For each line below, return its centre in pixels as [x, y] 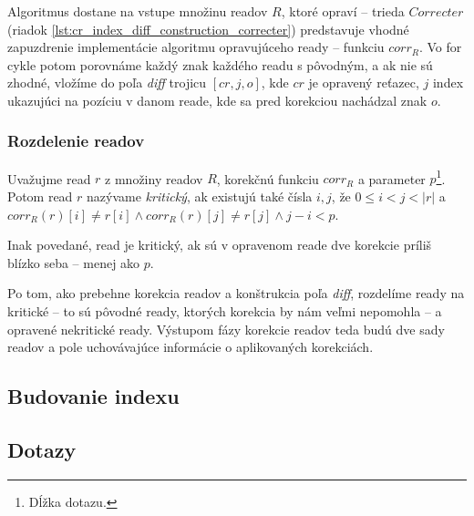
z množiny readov [154, 178]
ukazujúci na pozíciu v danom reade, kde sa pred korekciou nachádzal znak [217, 100]
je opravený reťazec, [364, 83]
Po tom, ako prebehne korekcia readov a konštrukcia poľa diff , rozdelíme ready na [236, 293]
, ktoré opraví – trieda [343, 11]
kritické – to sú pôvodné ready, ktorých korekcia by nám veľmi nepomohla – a [225, 311]
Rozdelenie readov [76, 141]
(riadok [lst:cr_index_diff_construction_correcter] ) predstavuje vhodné [208, 29]
